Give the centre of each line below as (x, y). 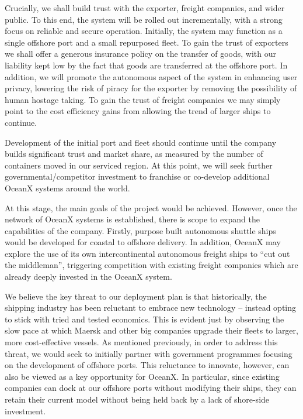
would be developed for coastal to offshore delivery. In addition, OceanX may (143, 242)
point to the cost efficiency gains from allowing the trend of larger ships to (138, 111)
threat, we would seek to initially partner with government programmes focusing (149, 353)
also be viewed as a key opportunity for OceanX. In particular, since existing (142, 376)
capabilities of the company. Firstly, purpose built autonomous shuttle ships (140, 230)
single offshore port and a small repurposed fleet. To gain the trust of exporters (147, 42)
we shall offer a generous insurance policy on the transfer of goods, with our (140, 54)
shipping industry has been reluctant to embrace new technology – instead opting (150, 308)
